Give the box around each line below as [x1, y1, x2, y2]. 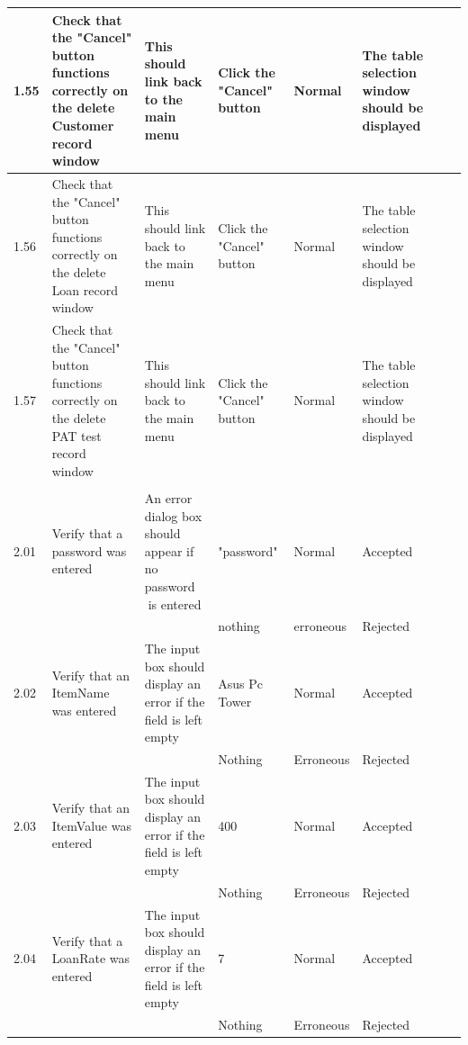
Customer [51, 116, 114, 135]
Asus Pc [218, 674, 263, 693]
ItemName [51, 683, 110, 702]
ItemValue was [51, 815, 131, 834]
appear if [144, 541, 194, 560]
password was [51, 541, 127, 560]
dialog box [144, 506, 202, 525]
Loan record [51, 280, 119, 299]
